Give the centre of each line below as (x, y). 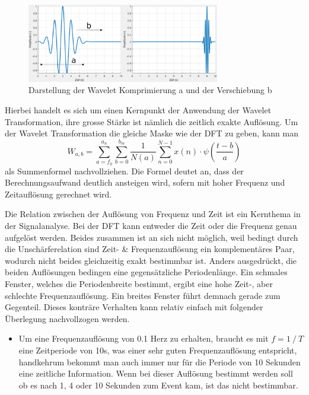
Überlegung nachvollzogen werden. (67, 318)
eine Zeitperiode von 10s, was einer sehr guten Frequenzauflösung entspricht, (158, 350)
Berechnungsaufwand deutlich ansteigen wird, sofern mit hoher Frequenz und (145, 182)
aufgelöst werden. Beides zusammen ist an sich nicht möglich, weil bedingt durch (152, 237)
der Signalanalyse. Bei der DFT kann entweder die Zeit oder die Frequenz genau (151, 226)
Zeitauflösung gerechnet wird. (58, 194)
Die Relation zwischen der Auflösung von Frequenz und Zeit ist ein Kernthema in (153, 214)
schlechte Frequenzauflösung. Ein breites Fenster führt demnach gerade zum (143, 295)
